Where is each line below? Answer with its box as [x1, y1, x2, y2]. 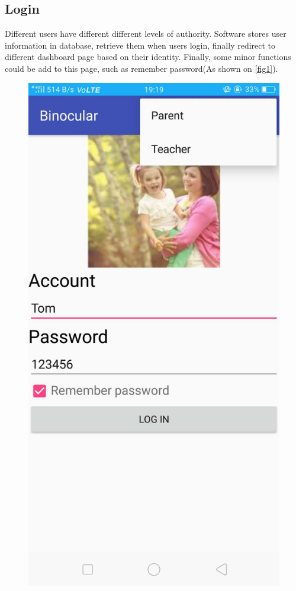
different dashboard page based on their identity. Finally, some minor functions [5, 50, 291, 63]
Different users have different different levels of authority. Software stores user [5, 27, 287, 40]
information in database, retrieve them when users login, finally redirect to [5, 39, 276, 51]
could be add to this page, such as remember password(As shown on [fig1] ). [5, 62, 278, 74]
